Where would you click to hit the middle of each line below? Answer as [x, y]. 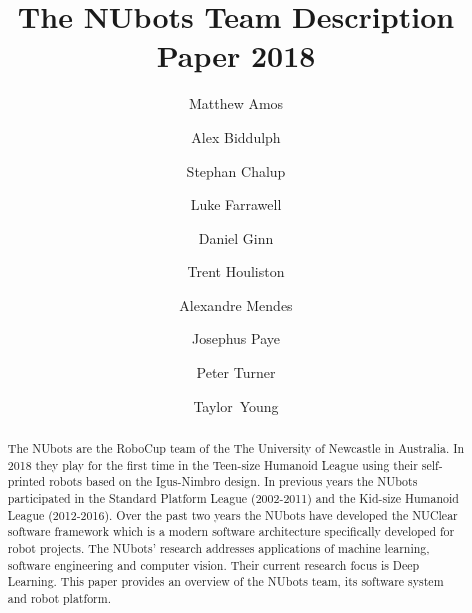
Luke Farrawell [236, 204]
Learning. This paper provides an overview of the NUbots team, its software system [225, 581]
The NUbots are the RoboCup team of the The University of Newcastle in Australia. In [236, 448]
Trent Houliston [236, 271]
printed [26, 481]
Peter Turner [236, 372]
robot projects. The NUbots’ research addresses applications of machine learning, [218, 547]
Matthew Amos [236, 103]
